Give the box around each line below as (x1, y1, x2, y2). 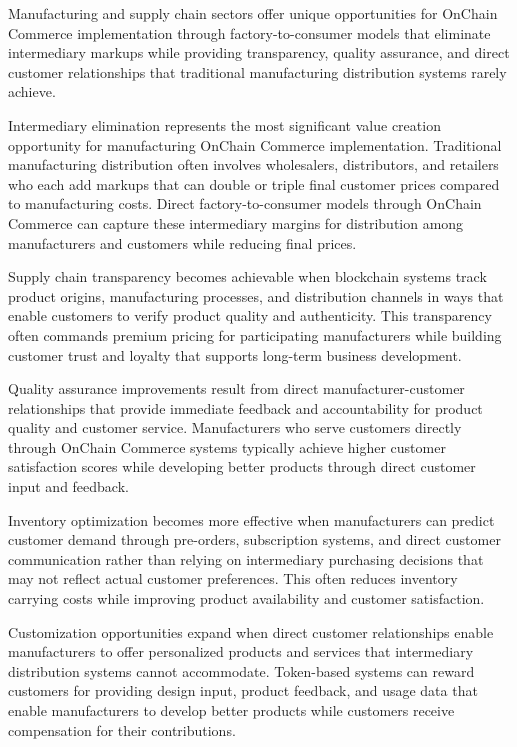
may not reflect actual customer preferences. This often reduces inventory (8, 568, 458, 589)
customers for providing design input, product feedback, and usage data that (8, 680, 478, 701)
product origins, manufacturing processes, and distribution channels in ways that (8, 285, 504, 306)
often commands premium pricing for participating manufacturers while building (8, 324, 502, 345)
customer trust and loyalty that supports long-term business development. (8, 344, 462, 365)
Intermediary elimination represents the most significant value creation (8, 114, 441, 135)
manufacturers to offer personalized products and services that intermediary (8, 641, 474, 662)
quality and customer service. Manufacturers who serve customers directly (8, 417, 462, 438)
